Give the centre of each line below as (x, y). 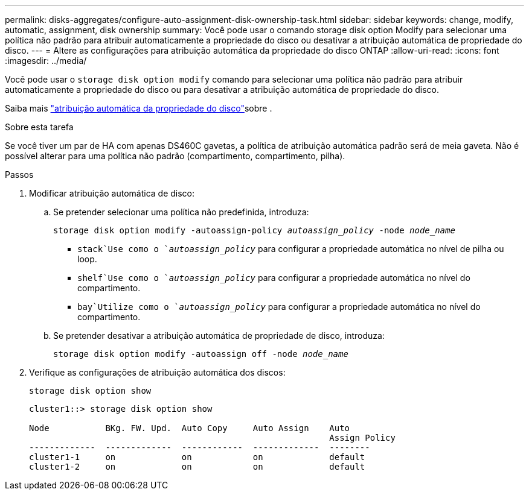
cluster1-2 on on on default (197, 467)
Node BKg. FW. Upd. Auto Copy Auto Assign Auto (190, 428)
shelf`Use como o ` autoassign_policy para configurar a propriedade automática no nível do (274, 278)
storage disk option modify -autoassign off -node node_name (201, 354)
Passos (19, 175)
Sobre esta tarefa (39, 127)
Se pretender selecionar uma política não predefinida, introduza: (181, 212)
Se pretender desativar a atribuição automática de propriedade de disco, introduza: (219, 336)
